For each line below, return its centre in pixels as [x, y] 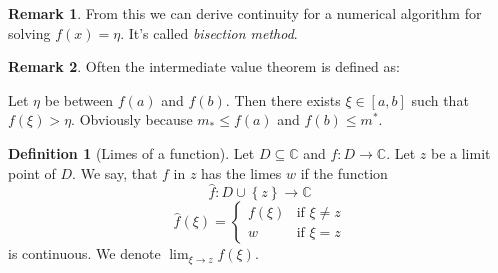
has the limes [241, 172]
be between [79, 99]
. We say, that [115, 172]
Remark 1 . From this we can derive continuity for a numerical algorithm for [245, 13]
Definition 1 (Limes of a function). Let [131, 152]
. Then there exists [283, 99]
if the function [344, 172]
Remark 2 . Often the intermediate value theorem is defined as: [204, 66]
